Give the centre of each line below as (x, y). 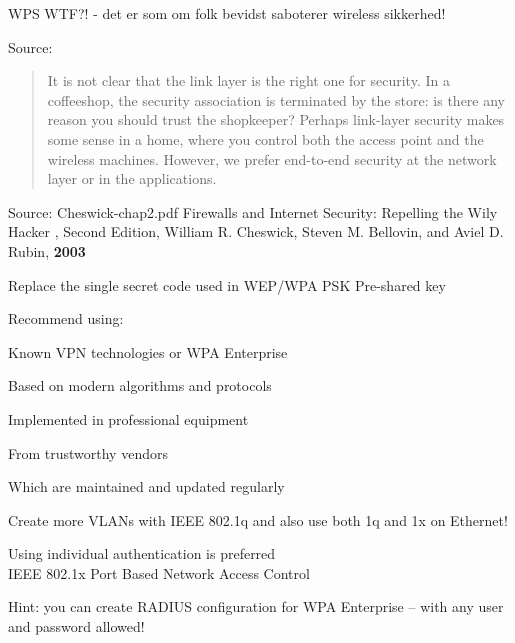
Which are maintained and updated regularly (146, 486)
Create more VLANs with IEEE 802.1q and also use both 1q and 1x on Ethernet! (258, 519)
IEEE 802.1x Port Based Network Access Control (159, 572)
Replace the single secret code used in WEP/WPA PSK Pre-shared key (227, 284)
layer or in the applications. (132, 178)
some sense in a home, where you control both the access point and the (265, 138)
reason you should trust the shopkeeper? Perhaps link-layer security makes (276, 119)
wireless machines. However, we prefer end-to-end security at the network (272, 158)
